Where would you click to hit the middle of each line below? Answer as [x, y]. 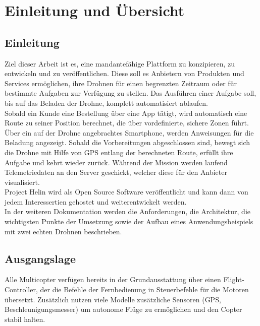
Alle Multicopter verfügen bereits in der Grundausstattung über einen [113, 279]
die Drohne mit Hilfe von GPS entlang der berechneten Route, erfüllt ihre [119, 152]
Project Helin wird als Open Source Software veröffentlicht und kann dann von [126, 192]
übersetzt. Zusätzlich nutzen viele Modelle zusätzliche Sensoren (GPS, [113, 299]
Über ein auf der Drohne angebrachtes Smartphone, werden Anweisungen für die [129, 132]
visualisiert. [22, 182]
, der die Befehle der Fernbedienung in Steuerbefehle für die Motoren [142, 289]
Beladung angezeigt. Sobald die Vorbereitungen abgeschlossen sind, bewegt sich [127, 142]
